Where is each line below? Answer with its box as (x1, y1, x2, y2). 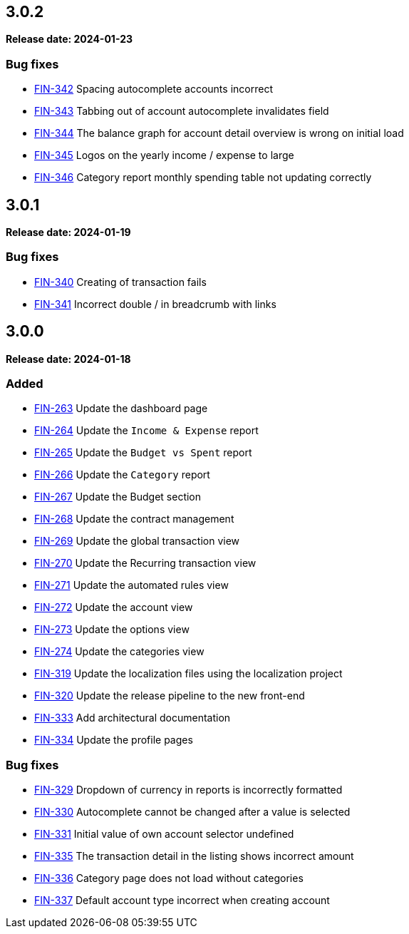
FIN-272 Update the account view (34, 601, 193, 614)
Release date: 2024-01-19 (6, 226, 131, 239)
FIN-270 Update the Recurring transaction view (34, 557, 257, 570)
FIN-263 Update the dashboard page (34, 402, 208, 415)
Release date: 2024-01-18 (6, 352, 131, 365)
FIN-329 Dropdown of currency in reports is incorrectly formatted (34, 784, 343, 796)
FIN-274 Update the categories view (34, 645, 204, 658)
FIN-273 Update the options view (34, 623, 190, 636)
